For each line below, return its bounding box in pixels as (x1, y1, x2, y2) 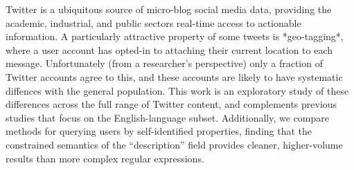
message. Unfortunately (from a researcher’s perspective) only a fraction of (6, 56, 323, 70)
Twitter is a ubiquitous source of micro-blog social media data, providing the (6, 2, 332, 16)
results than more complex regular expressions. (6, 151, 204, 165)
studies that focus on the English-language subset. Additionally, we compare (6, 110, 329, 124)
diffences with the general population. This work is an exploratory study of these (6, 83, 349, 97)
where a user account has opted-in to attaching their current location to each (6, 42, 333, 57)
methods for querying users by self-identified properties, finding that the (6, 124, 312, 138)
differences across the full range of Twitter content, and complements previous (6, 97, 337, 111)
